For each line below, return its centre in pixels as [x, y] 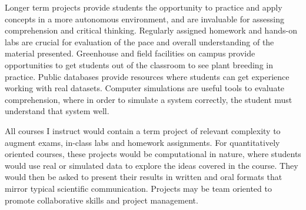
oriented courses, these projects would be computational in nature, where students [153, 154]
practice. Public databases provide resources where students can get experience [147, 76]
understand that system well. [57, 111]
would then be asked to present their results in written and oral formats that [144, 177]
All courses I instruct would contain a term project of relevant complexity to [143, 130]
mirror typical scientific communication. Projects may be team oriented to [138, 188]
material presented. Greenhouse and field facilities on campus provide [130, 53]
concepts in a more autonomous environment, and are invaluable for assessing [145, 19]
